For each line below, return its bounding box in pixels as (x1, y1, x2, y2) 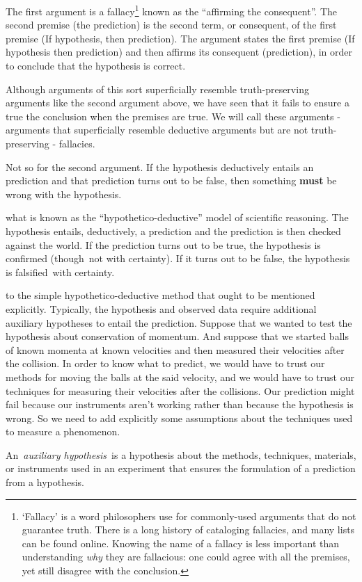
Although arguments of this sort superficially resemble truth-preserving (6, 81, 309, 96)
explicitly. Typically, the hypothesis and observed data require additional (6, 301, 317, 316)
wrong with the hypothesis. (6, 186, 122, 201)
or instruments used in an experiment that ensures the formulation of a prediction (6, 461, 356, 476)
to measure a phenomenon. (6, 424, 120, 439)
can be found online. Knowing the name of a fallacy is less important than (22, 535, 340, 550)
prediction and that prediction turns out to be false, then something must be (6, 173, 337, 188)
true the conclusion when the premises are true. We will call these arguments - (6, 108, 340, 123)
